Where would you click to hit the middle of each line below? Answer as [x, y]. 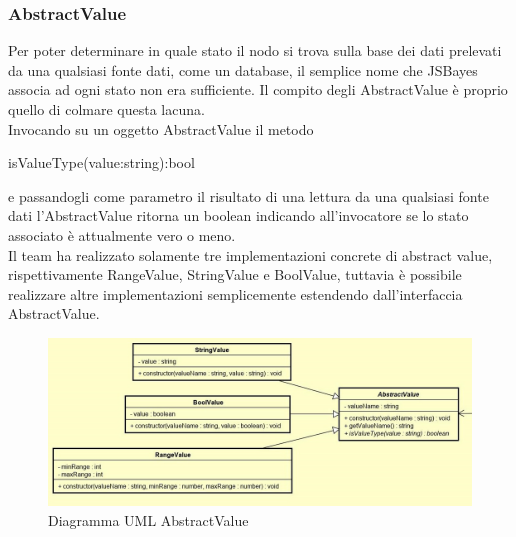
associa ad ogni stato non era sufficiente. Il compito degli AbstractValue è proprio [258, 89]
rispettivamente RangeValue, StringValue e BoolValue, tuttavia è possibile [235, 274]
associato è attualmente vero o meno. [122, 234]
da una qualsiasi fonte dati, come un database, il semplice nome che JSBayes [243, 69]
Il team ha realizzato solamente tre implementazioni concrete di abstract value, [250, 254]
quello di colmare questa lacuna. [106, 109]
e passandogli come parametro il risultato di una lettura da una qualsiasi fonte [248, 195]
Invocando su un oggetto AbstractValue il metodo [161, 128]
